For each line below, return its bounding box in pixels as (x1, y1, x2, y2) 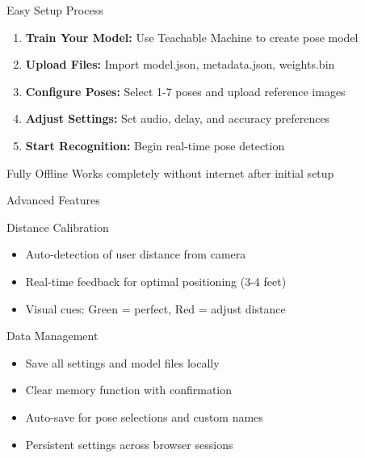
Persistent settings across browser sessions (25, 435, 233, 452)
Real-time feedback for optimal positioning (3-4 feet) (25, 272, 287, 289)
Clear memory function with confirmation (25, 381, 233, 398)
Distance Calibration (6, 218, 109, 235)
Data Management (6, 327, 99, 344)
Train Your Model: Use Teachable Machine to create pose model (25, 28, 359, 45)
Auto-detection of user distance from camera (25, 246, 246, 263)
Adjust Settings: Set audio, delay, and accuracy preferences (25, 110, 330, 127)
